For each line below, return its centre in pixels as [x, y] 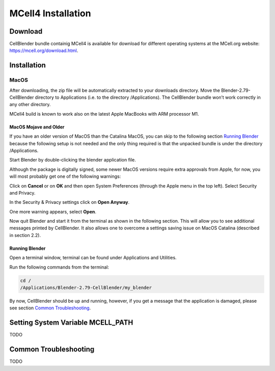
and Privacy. [22, 193]
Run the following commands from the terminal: [59, 267]
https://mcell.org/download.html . [44, 50]
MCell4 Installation [50, 13]
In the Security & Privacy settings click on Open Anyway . [70, 202]
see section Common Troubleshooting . [50, 308]
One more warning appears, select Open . [53, 211]
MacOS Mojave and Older [37, 127]
